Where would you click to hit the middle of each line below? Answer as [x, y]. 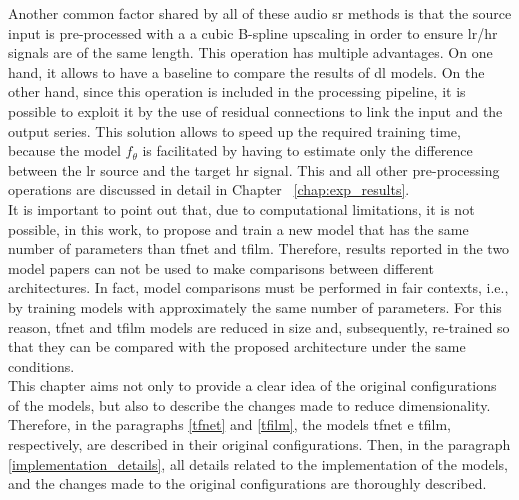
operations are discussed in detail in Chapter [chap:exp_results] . [209, 189]
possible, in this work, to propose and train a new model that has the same [238, 228]
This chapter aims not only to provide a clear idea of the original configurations [252, 385]
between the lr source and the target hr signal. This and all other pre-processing [254, 169]
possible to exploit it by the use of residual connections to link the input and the [255, 110]
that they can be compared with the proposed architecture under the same [237, 346]
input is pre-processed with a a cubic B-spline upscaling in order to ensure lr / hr [253, 32]
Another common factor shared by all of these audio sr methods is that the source [260, 13]
